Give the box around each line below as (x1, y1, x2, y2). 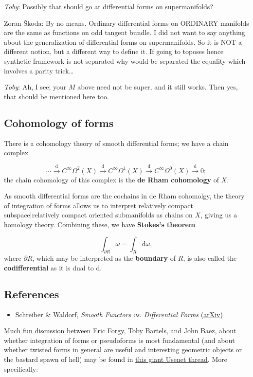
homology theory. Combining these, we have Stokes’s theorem (4, 219, 196, 229)
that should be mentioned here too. (4, 91, 109, 101)
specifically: (4, 363, 38, 374)
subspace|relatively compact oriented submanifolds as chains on (4, 210, 193, 220)
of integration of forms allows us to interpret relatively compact (4, 200, 193, 210)
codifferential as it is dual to (4, 262, 94, 272)
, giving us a (200, 210, 237, 220)
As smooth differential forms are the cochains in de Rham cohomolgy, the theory (4, 191, 245, 201)
